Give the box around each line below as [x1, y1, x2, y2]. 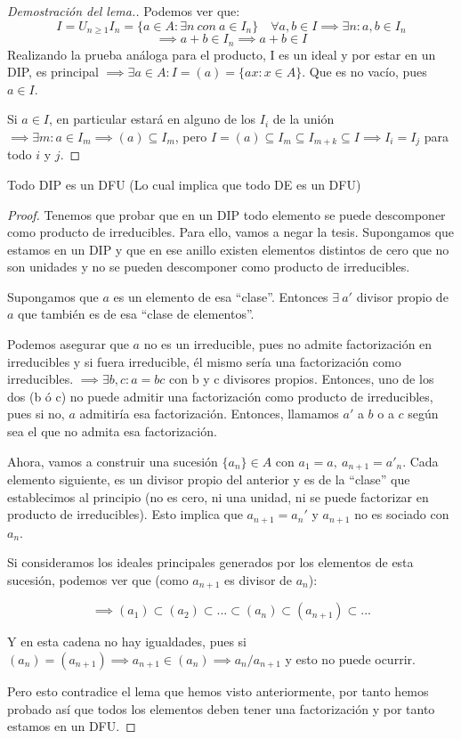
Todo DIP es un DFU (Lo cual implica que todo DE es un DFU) [7, 175, 361, 193]
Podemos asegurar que [7, 335, 129, 353]
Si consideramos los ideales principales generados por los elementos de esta [7, 553, 414, 572]
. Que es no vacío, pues [302, 62, 427, 81]
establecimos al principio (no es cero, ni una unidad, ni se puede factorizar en [7, 487, 429, 506]
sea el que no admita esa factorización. [7, 422, 217, 441]
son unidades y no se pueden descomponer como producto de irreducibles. [7, 257, 410, 276]
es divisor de [224, 570, 293, 589]
